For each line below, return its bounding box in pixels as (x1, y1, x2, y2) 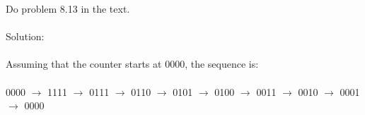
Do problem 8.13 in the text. (6, 1, 130, 16)
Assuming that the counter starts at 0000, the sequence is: (6, 56, 259, 71)
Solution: (6, 29, 45, 44)
